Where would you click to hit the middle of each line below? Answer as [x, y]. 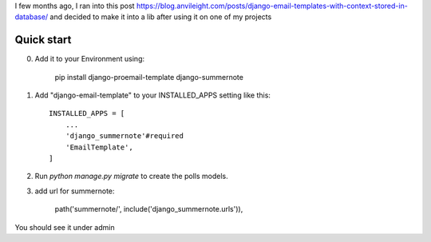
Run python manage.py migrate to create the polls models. [131, 177]
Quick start [43, 40]
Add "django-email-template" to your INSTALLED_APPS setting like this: [153, 95]
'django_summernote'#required [124, 136]
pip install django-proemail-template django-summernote [149, 77]
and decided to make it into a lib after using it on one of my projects [161, 17]
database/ [32, 17]
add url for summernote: [75, 191]
